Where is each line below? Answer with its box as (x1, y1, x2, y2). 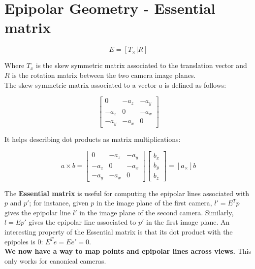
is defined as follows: (164, 79, 226, 90)
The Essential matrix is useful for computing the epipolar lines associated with (4, 188, 250, 198)
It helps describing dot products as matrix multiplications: (4, 134, 181, 144)
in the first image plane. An (146, 217, 230, 227)
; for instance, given (29, 198, 89, 208)
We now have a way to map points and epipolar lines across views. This (4, 246, 251, 256)
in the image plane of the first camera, (96, 198, 212, 208)
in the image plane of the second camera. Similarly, (79, 207, 234, 217)
